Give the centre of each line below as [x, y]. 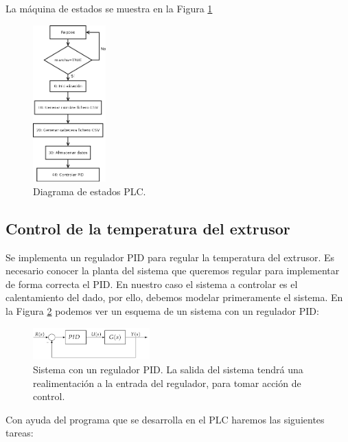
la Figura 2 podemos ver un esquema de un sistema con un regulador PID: [162, 310]
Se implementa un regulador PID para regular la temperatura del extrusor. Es [170, 257]
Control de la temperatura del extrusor [148, 228]
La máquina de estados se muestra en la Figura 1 [109, 8]
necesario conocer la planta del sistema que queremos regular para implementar [173, 270]
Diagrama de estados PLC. [90, 191]
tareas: [20, 433]
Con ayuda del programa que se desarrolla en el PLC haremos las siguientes [165, 419]
